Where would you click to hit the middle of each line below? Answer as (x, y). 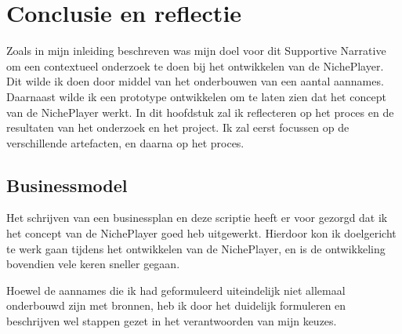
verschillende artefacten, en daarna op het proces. (125, 142)
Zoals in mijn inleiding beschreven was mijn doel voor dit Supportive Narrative (196, 51)
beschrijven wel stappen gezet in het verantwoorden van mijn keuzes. (172, 321)
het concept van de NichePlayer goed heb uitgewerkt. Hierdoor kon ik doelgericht (201, 233)
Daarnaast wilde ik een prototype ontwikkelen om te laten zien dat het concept (196, 96)
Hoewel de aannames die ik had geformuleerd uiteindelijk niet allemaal (176, 290)
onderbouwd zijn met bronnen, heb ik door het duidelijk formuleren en (176, 305)
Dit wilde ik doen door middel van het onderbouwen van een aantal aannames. (195, 81)
